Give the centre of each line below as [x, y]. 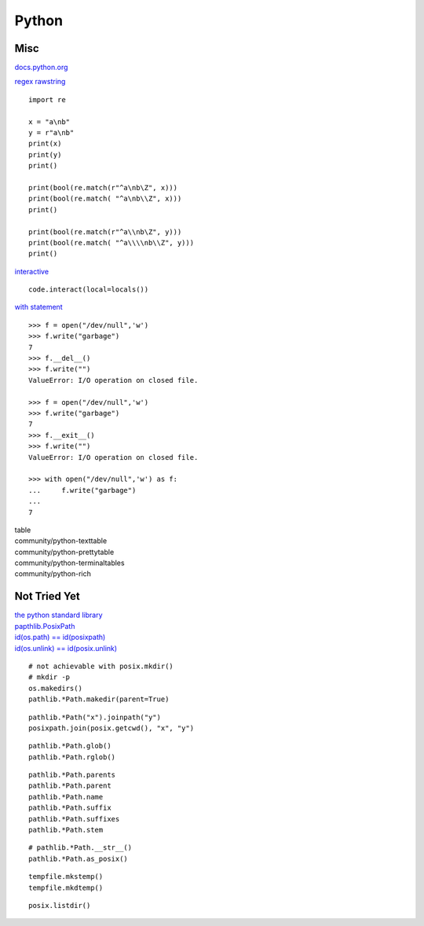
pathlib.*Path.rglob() [72, 757]
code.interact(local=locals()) [89, 290]
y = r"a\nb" [51, 133]
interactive [32, 271]
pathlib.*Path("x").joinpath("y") [95, 717]
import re [47, 99]
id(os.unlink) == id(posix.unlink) [66, 648]
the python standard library [58, 615]
